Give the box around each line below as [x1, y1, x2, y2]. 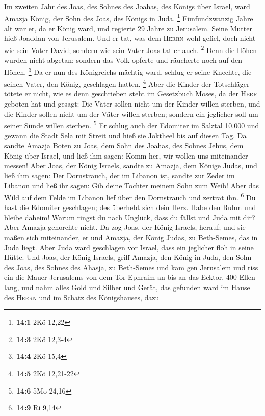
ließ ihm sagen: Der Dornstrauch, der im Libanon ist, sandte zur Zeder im [4, 170, 235, 180]
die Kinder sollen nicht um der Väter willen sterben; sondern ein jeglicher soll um [4, 108, 258, 119]
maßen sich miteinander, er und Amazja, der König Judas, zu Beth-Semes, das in [4, 232, 258, 242]
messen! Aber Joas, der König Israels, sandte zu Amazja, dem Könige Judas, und [4, 160, 257, 171]
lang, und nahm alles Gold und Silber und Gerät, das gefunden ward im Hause [4, 281, 250, 292]
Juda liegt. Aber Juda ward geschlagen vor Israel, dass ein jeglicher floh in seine [4, 242, 254, 252]
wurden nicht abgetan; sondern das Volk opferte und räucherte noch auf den [4, 55, 243, 65]
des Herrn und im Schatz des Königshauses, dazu [4, 292, 160, 302]
